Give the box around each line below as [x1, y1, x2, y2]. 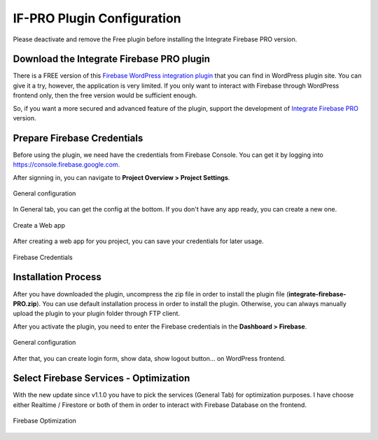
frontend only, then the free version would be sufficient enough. [13, 91, 197, 99]
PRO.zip [13, 299, 37, 308]
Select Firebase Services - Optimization [13, 372, 190, 385]
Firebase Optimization [13, 417, 77, 425]
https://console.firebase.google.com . [13, 160, 120, 169]
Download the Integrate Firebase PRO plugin [13, 53, 210, 65]
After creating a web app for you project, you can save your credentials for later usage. [13, 237, 264, 245]
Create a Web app [13, 221, 66, 229]
